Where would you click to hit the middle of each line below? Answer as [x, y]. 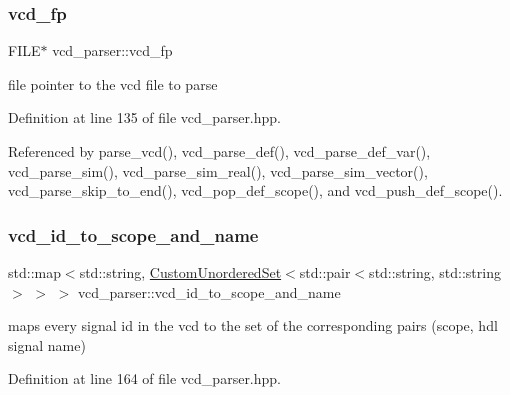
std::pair [325, 272]
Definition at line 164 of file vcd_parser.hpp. [144, 378]
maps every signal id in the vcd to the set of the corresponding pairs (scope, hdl [253, 325]
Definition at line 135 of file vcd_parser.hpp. [144, 117]
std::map [34, 272]
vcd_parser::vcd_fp [112, 50]
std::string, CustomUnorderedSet [180, 272]
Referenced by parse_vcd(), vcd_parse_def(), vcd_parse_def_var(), [219, 151]
